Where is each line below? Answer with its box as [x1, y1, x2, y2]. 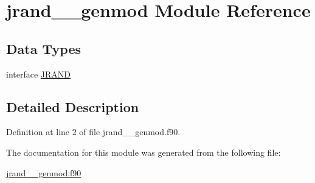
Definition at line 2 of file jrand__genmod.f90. [6, 125, 181, 138]
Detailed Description [6, 97, 139, 116]
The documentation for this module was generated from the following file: [6, 145, 281, 158]
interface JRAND [6, 67, 71, 80]
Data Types [6, 39, 81, 58]
